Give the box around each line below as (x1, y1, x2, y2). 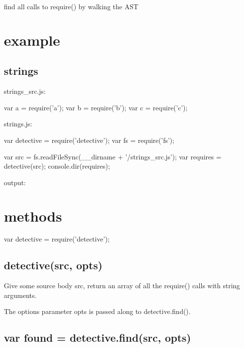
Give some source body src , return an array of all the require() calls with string (4, 280, 240, 291)
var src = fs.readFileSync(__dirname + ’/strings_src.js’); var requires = (4, 151, 222, 161)
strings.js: (4, 119, 33, 129)
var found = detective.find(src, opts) (4, 330, 191, 345)
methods (4, 206, 62, 226)
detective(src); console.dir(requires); (4, 161, 110, 171)
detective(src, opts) (4, 258, 103, 273)
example (4, 30, 60, 50)
